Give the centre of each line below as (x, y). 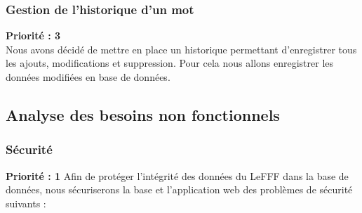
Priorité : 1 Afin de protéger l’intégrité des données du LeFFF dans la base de (177, 175)
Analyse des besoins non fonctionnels (143, 114)
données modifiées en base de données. (88, 77)
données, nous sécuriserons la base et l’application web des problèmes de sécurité (179, 189)
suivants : (26, 203)
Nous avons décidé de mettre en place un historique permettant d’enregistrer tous (181, 49)
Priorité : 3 (33, 35)
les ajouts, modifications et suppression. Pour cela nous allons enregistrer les (170, 63)
